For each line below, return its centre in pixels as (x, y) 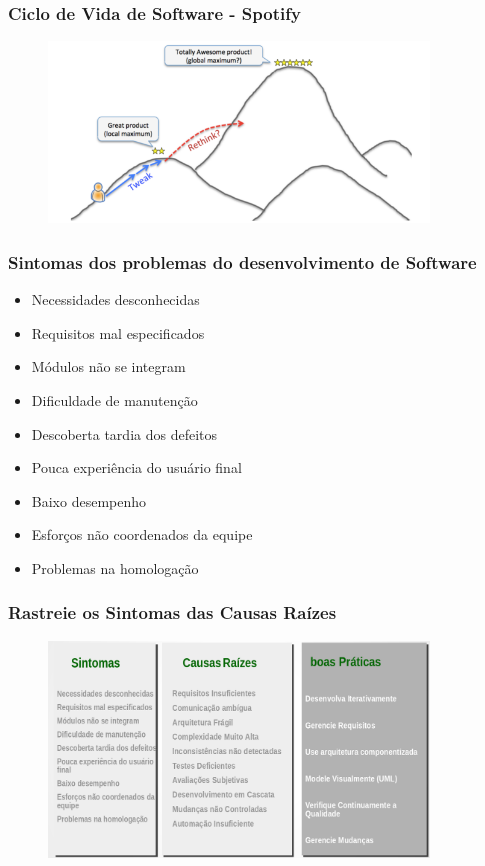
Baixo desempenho (89, 500)
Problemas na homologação (115, 567)
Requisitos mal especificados (118, 332)
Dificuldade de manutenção (114, 399)
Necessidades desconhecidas (115, 299)
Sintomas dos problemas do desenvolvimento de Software (242, 261)
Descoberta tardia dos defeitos (124, 433)
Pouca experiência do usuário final (136, 467)
